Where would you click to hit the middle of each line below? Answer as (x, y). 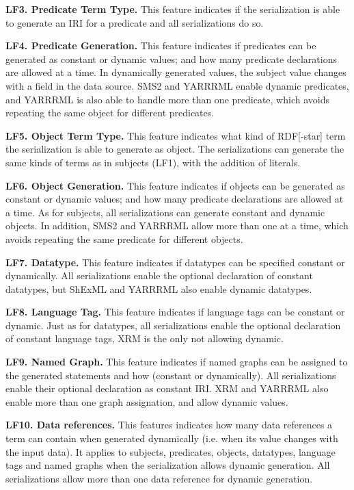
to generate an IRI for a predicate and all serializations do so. (135, 22)
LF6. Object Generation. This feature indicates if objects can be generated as (175, 185)
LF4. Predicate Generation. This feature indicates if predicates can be (161, 46)
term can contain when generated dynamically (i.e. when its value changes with (172, 438)
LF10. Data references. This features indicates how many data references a (169, 425)
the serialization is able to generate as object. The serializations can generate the (175, 149)
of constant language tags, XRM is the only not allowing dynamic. (145, 338)
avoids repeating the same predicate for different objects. (124, 238)
